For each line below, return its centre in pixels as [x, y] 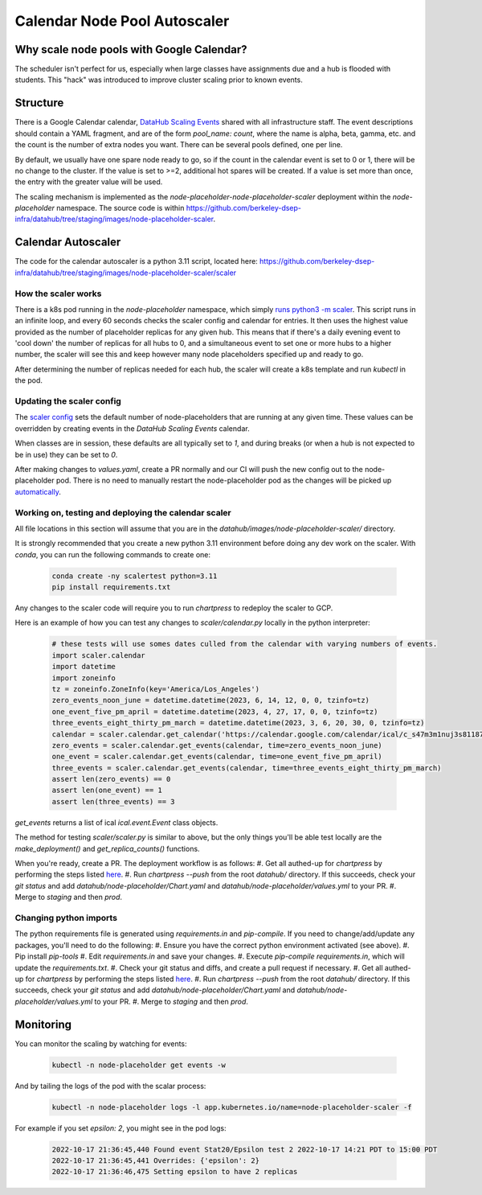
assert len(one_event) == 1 [107, 791]
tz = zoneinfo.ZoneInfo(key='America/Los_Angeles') [156, 689]
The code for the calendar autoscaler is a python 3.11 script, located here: [137, 261]
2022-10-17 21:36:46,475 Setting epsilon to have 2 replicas [175, 1172]
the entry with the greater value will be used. [89, 182]
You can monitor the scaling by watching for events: [101, 1043]
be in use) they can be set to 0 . [66, 454]
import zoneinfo [84, 678]
